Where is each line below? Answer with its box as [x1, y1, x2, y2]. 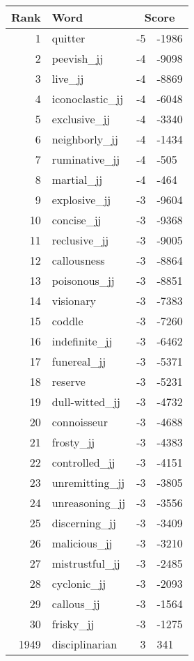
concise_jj [51, 212, 102, 228]
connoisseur [51, 414, 108, 430]
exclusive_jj [51, 111, 111, 127]
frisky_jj [51, 616, 95, 632]
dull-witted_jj [51, 394, 120, 410]
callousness [51, 252, 105, 268]
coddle [51, 313, 83, 329]
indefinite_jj [51, 333, 113, 349]
